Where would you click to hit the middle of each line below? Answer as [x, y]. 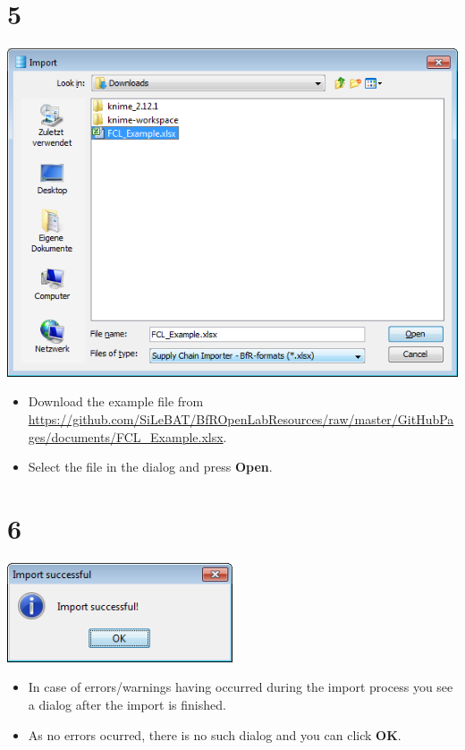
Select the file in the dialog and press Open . [150, 467]
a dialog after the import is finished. [127, 704]
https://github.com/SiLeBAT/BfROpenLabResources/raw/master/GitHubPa [241, 418]
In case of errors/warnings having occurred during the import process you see [241, 687]
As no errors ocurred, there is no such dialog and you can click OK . [215, 734]
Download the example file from [116, 401]
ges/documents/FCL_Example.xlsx [126, 436]
